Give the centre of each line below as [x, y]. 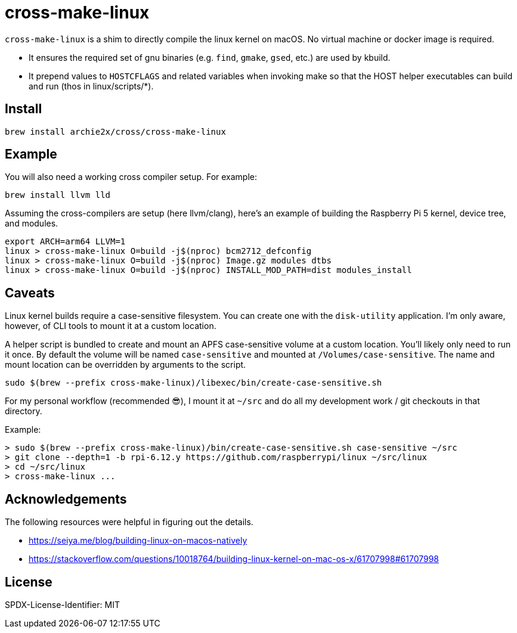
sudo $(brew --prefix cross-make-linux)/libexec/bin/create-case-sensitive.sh [194, 383]
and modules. [32, 224]
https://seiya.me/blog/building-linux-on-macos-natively [138, 541]
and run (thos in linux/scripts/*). [91, 86]
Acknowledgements [66, 499]
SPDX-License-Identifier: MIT [62, 604]
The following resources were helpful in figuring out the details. [129, 522]
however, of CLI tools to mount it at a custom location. [111, 326]
